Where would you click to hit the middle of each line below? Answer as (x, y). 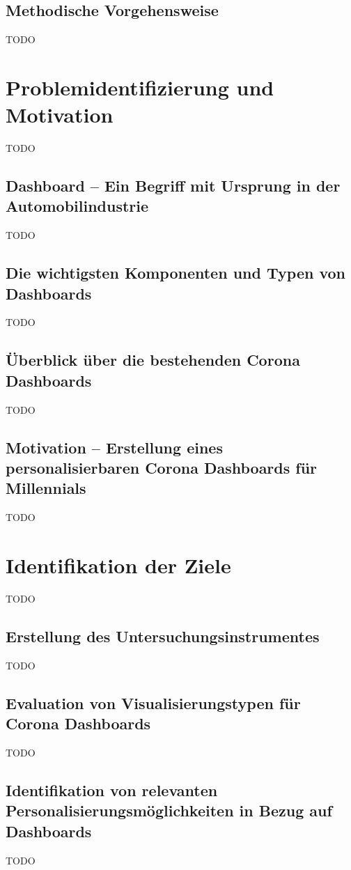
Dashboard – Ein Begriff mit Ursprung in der (173, 186)
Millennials (46, 488)
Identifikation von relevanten (112, 790)
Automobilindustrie (77, 206)
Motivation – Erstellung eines (114, 447)
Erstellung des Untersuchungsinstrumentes (163, 636)
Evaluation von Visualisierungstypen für (153, 702)
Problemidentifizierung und (140, 87)
